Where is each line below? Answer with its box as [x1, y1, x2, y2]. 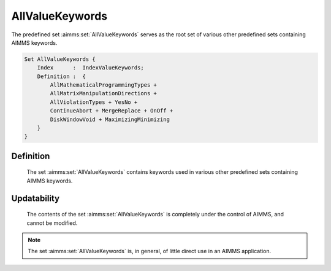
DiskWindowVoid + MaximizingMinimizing [50, 116, 170, 123]
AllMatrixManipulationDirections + [50, 90, 158, 97]
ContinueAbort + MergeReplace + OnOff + [50, 108, 173, 114]
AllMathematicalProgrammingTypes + [50, 82, 158, 88]
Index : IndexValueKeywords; [37, 65, 144, 71]
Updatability [11, 193, 60, 203]
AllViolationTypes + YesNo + [50, 98, 138, 106]
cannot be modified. [26, 219, 78, 227]
